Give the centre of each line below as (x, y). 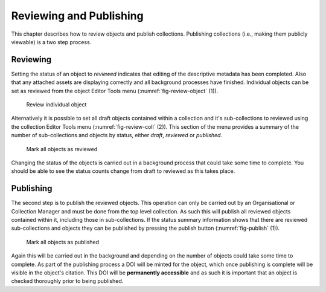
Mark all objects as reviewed (62, 149)
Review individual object (56, 105)
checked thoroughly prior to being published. (67, 281)
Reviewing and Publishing (78, 16)
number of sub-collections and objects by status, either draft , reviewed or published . (117, 135)
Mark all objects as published (63, 242)
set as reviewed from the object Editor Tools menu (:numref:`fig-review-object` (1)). (115, 91)
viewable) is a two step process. (51, 42)
